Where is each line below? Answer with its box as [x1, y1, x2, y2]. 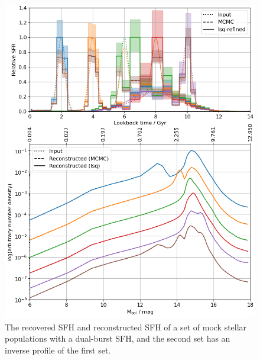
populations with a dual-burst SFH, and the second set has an [5, 332, 230, 345]
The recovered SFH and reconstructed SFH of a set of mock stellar [5, 320, 247, 333]
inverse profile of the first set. [5, 343, 111, 356]
